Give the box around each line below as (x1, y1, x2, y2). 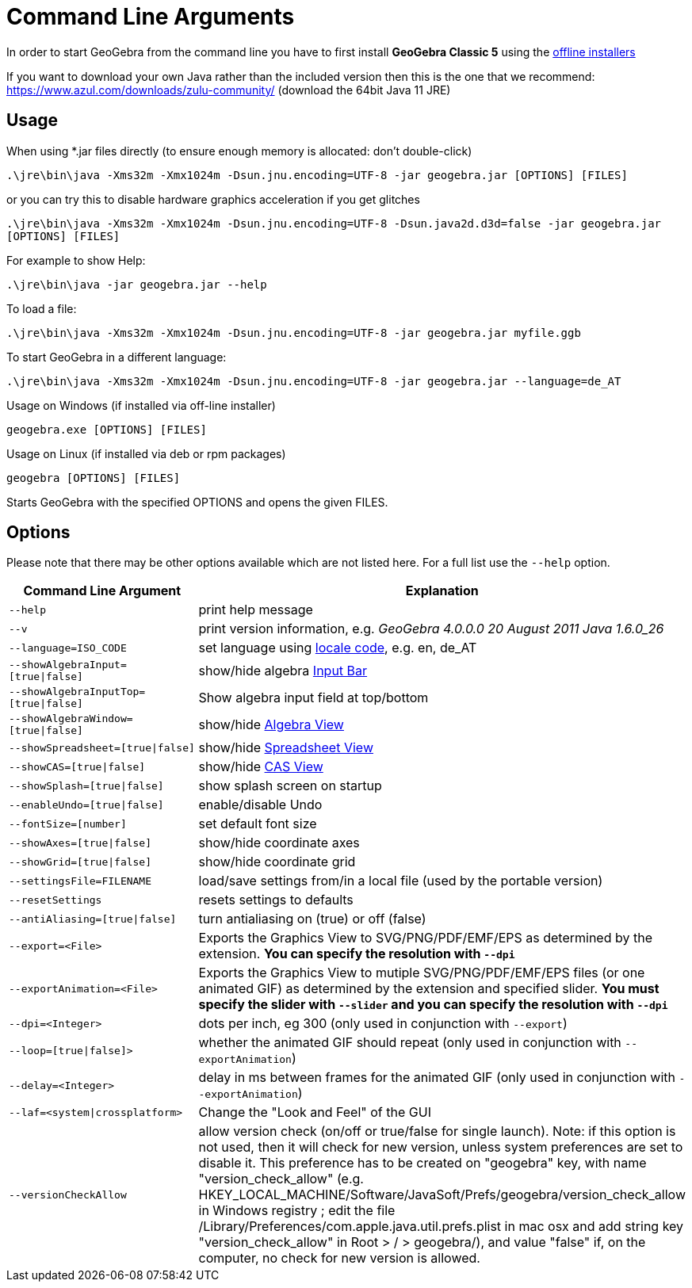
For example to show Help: (6, 253, 146, 267)
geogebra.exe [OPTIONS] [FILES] (6, 422, 207, 436)
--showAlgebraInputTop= (9, 686, 146, 698)
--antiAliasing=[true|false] (9, 912, 177, 925)
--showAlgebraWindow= (9, 713, 133, 725)
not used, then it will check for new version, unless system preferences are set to (198, 1139, 683, 1156)
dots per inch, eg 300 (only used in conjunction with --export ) (198, 1015, 568, 1032)
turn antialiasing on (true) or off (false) (198, 911, 426, 927)
